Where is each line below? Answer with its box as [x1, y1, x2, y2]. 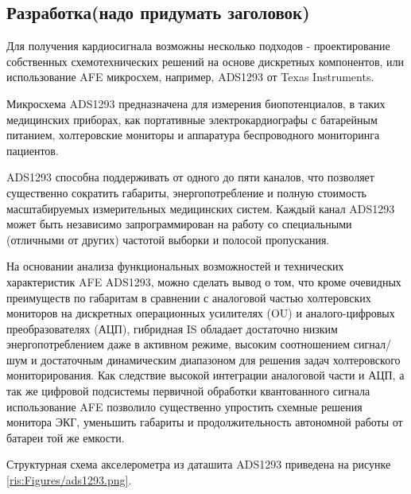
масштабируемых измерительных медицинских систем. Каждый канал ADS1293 [6, 200, 395, 216]
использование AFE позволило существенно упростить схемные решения [6, 398, 363, 414]
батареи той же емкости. [6, 429, 125, 445]
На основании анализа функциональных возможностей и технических [6, 258, 344, 274]
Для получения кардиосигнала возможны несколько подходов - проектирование [6, 37, 390, 54]
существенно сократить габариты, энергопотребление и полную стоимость [6, 184, 366, 200]
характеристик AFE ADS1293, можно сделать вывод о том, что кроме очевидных [6, 273, 401, 290]
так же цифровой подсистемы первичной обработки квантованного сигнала [6, 383, 370, 399]
